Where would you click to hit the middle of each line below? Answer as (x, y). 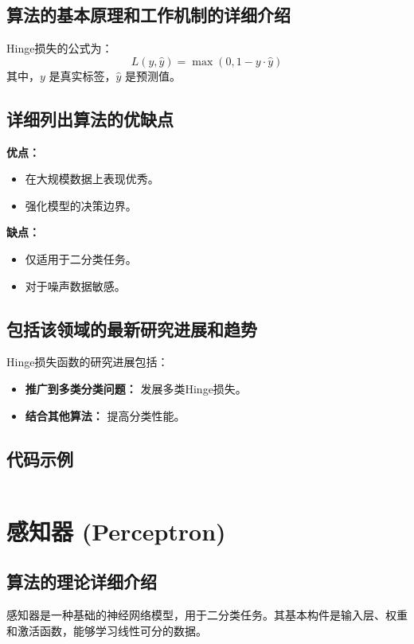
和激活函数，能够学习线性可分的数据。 (107, 630)
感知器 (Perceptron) (116, 531)
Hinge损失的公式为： (60, 48)
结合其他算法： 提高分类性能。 (105, 415)
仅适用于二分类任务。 (81, 258)
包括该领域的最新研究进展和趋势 (132, 328)
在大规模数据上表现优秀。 (92, 179)
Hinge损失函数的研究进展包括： (88, 362)
